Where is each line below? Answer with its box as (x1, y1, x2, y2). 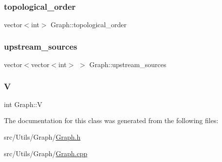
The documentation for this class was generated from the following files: (4, 115, 219, 126)
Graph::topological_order (51, 19, 127, 30)
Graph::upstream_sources (89, 59, 166, 70)
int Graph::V (4, 99, 42, 109)
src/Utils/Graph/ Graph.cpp (4, 148, 88, 158)
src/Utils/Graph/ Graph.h (4, 132, 81, 142)
